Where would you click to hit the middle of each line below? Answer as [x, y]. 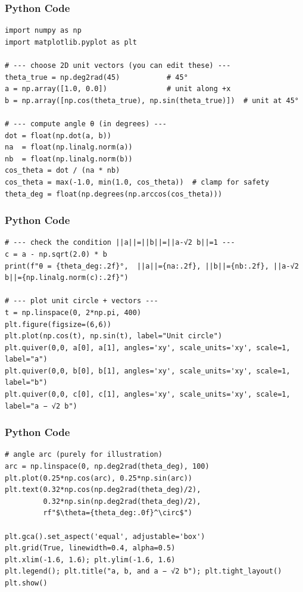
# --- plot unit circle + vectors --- [82, 301]
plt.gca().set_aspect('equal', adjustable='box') [105, 536]
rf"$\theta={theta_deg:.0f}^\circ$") [118, 513]
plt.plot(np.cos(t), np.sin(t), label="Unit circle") [114, 336]
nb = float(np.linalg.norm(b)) [69, 159]
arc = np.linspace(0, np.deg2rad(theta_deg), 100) [107, 467]
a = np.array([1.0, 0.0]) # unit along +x [118, 89]
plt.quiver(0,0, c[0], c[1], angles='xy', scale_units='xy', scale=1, [148, 395]
